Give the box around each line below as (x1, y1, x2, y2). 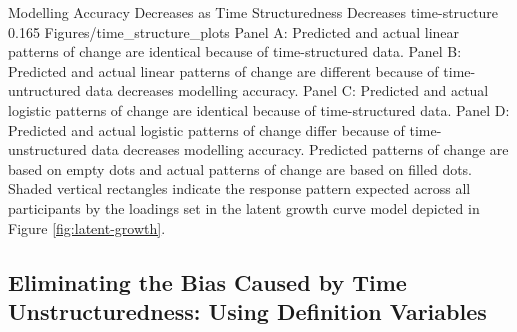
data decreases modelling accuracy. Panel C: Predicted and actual (85, 80, 489, 101)
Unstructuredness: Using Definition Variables (8, 295, 487, 326)
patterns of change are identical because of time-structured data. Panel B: (8, 41, 462, 62)
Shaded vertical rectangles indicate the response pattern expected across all (8, 178, 471, 199)
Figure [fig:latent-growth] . (8, 217, 166, 238)
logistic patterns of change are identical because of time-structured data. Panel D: (8, 99, 510, 120)
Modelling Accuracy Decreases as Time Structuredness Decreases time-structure (8, 2, 499, 22)
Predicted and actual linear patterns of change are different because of (8, 60, 439, 81)
